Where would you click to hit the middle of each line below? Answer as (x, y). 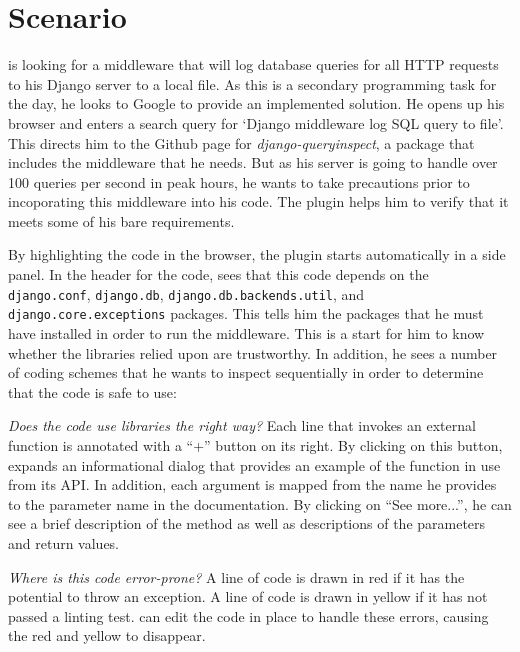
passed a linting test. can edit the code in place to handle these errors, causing (248, 615)
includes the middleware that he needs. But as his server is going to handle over (253, 162)
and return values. (64, 542)
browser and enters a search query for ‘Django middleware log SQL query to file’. (256, 122)
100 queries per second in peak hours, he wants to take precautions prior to (239, 181)
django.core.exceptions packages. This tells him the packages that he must (246, 313)
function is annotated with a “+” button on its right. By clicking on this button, (255, 444)
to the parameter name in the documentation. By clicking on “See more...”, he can (260, 503)
